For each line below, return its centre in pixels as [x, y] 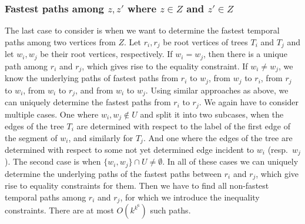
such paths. [170, 210]
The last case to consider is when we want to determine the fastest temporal [142, 30]
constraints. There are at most [59, 210]
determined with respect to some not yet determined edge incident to [130, 150]
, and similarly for [101, 137]
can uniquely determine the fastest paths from [88, 102]
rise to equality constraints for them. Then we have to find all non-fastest [137, 185]
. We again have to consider [249, 102]
